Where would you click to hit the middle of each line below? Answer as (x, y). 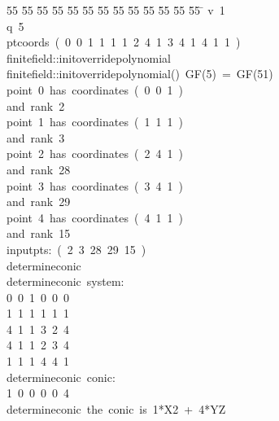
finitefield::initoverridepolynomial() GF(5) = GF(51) (140, 74)
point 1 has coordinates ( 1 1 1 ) (95, 122)
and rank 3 (36, 137)
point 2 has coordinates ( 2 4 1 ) (95, 153)
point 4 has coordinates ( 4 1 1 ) (95, 217)
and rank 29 (39, 202)
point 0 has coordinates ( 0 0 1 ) (95, 89)
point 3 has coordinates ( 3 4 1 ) (95, 185)
